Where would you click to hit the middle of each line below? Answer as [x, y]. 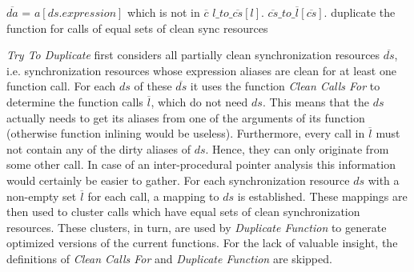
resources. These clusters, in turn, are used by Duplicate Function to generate [197, 227]
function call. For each [61, 86]
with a [384, 180]
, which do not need [199, 101]
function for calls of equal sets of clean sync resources [137, 28]
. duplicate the [360, 12]
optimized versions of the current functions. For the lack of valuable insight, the [202, 243]
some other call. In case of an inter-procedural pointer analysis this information [201, 164]
